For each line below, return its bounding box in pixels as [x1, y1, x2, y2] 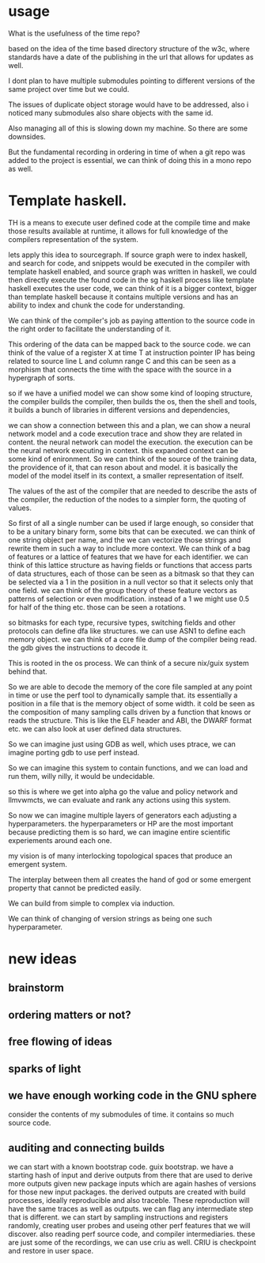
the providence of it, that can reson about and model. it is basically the [8, 462, 238, 472]
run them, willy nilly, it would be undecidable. [8, 771, 155, 781]
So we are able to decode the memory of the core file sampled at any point [8, 682, 252, 691]
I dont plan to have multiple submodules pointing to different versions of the [8, 76, 256, 85]
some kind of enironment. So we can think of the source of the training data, [8, 454, 257, 463]
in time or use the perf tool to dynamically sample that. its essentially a [8, 690, 238, 700]
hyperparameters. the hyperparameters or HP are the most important [8, 819, 233, 828]
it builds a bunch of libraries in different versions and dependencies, [8, 405, 231, 414]
